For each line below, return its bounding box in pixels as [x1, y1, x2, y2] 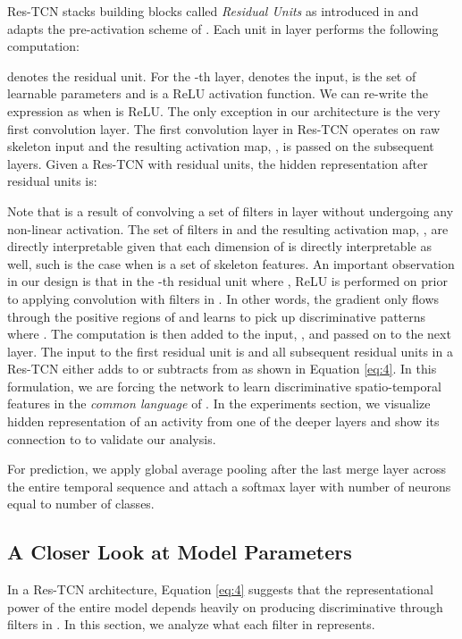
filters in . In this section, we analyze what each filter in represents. [7, 615, 375, 634]
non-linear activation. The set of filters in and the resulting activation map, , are [7, 219, 449, 238]
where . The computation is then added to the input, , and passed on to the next [7, 324, 451, 343]
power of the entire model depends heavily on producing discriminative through [7, 597, 443, 616]
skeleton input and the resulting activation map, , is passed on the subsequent [7, 137, 434, 156]
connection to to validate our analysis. [7, 429, 216, 448]
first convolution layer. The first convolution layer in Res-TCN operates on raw [7, 119, 441, 138]
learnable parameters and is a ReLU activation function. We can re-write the [7, 84, 428, 103]
